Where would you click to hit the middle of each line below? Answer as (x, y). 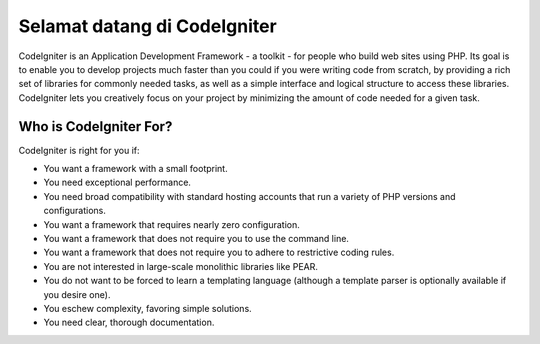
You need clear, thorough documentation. (129, 322)
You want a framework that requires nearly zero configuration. (171, 224)
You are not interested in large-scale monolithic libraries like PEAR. (181, 266)
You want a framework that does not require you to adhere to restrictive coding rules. (219, 252)
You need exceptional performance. (117, 182)
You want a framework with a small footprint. (136, 169)
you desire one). (77, 294)
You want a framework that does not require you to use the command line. (196, 238)
